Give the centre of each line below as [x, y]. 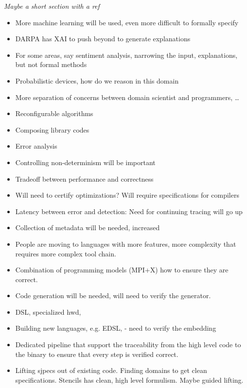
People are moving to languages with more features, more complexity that [126, 244]
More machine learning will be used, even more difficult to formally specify [127, 22]
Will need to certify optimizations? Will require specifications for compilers [127, 195]
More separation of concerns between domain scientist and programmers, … [127, 97]
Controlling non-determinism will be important [85, 162]
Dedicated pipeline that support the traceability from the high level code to [128, 345]
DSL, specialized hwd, [48, 312]
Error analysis [36, 146]
